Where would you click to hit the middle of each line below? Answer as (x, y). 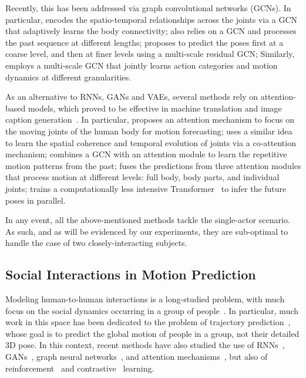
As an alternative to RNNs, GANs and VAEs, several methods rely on (132, 97)
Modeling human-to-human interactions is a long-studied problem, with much (145, 299)
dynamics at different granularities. (68, 77)
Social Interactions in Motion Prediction (131, 274)
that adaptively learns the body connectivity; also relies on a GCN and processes (151, 31)
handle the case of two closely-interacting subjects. (96, 243)
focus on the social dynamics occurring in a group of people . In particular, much (152, 310)
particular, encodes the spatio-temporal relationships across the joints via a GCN (152, 19)
